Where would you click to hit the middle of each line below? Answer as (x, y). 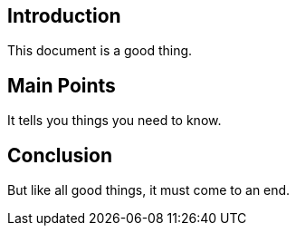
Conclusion (60, 155)
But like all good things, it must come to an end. (149, 190)
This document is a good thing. (100, 51)
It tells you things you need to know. (115, 121)
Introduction (64, 16)
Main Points (62, 85)
